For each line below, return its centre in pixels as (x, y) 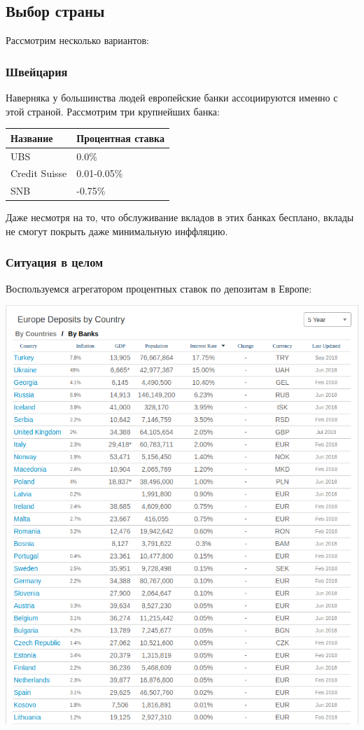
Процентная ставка (120, 138)
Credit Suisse (39, 173)
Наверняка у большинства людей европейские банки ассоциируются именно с (172, 98)
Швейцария (37, 71)
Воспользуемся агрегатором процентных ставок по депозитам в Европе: (159, 288)
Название (32, 138)
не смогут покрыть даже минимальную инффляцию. (117, 231)
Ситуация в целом (55, 262)
